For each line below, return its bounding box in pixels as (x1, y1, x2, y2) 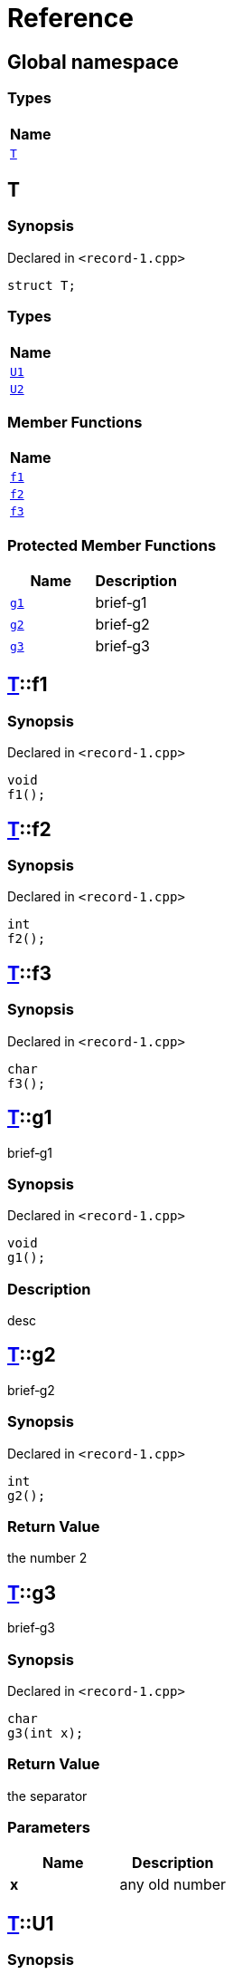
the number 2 (7, 1550, 88, 1566)
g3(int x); (7, 1725, 84, 1740)
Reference (7, 3, 134, 34)
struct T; (7, 277, 76, 293)
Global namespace (7, 50, 179, 73)
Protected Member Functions (7, 535, 217, 554)
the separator (7, 1787, 88, 1804)
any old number (119, 1875, 227, 1894)
